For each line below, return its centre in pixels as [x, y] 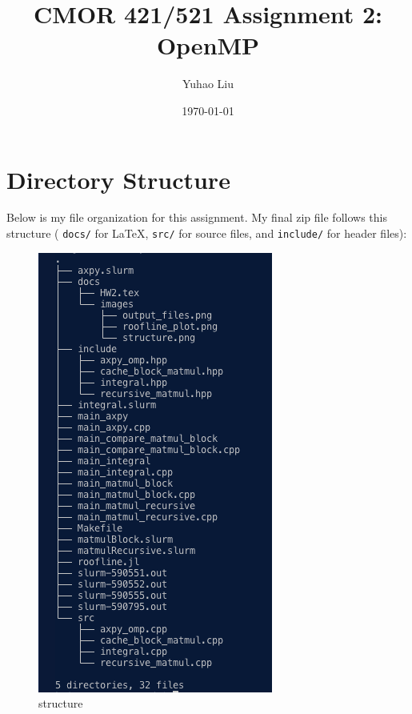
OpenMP [208, 45]
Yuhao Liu [208, 84]
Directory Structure [118, 179]
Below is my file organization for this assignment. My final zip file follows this [197, 217]
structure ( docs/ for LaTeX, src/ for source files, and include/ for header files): [207, 233]
